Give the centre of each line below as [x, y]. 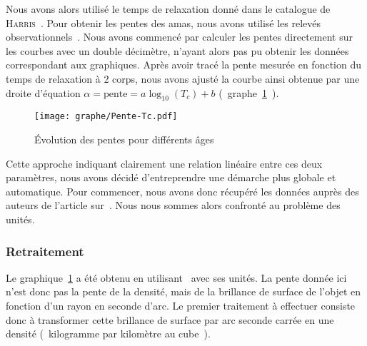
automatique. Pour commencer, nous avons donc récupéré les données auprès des [182, 191]
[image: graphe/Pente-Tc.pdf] [106, 117]
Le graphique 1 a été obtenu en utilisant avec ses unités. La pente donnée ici [176, 277]
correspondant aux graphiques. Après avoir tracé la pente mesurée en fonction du [183, 65]
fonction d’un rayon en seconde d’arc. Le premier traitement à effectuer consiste [181, 305]
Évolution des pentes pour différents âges [124, 139]
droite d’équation [43, 92]
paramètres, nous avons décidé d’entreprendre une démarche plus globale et [171, 177]
